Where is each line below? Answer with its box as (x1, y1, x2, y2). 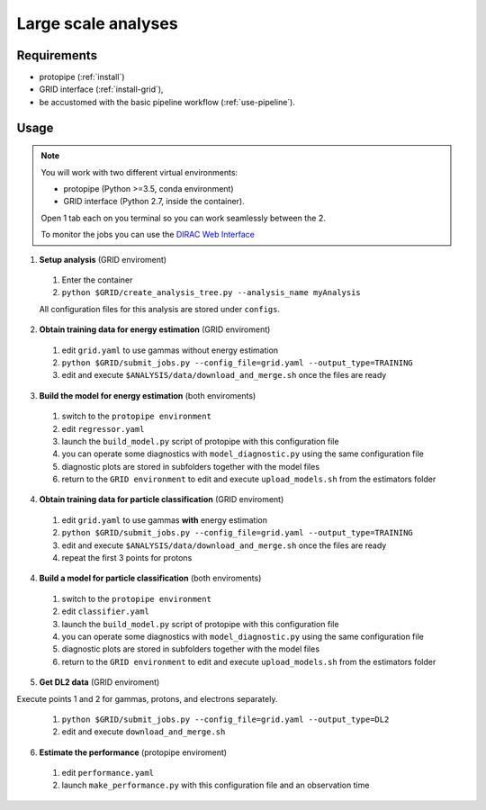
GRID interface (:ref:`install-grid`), (39, 84, 164, 94)
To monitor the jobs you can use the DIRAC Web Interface (40, 229, 256, 240)
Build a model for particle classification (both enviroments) (39, 572, 262, 584)
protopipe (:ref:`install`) (39, 72, 125, 83)
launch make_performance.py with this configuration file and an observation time (61, 779, 370, 791)
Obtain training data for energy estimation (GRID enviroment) (39, 324, 271, 335)
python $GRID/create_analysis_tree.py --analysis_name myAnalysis (61, 288, 362, 298)
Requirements (16, 48, 98, 63)
